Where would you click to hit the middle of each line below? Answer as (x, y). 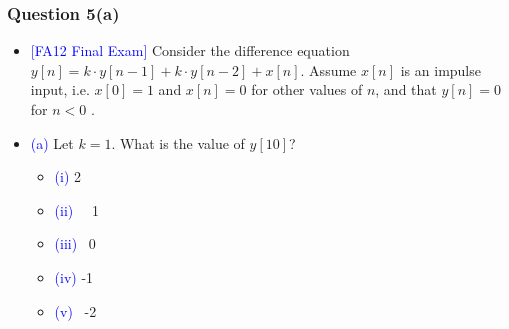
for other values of (307, 89)
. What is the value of (178, 142)
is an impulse (440, 69)
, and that (406, 89)
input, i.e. (60, 89)
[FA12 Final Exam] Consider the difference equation (190, 50)
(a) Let (52, 142)
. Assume (328, 69)
